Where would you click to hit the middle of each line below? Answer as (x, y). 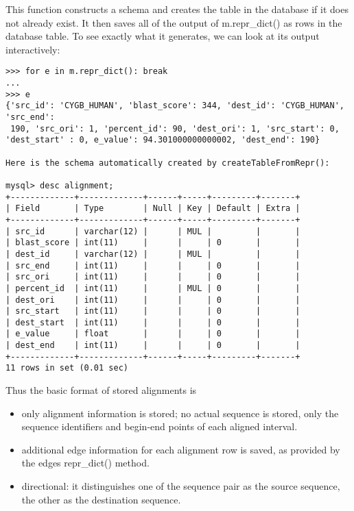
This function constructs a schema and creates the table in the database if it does (177, 9)
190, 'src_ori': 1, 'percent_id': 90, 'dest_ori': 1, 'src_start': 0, (175, 128)
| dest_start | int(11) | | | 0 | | (153, 322)
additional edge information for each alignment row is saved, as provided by (181, 449)
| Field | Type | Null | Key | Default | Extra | (153, 209)
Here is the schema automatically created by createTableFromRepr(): (168, 163)
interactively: (33, 49)
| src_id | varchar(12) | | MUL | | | (153, 231)
